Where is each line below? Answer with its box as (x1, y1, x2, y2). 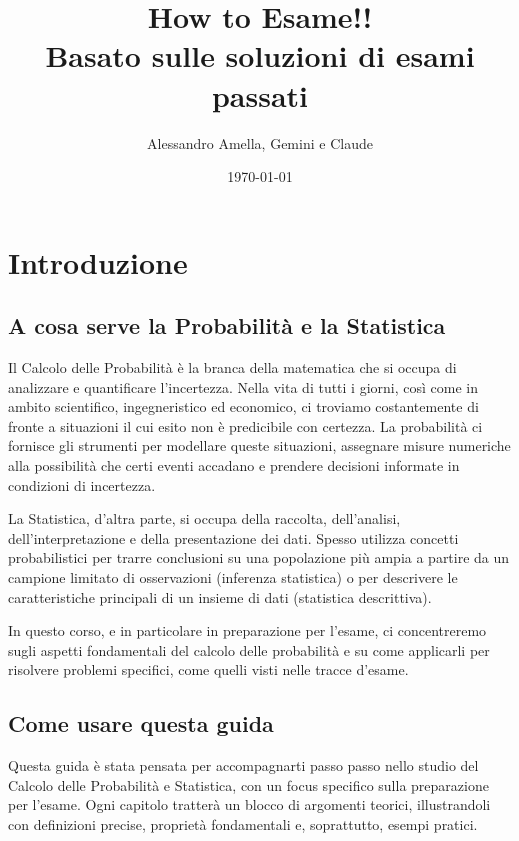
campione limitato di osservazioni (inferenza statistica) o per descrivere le (8, 567, 458, 588)
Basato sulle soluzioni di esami (45, 35, 475, 76)
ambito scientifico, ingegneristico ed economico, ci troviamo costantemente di (8, 396, 479, 417)
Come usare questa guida (8, 708, 274, 739)
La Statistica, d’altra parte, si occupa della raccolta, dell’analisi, (8, 508, 401, 529)
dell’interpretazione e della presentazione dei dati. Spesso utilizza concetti (8, 527, 459, 548)
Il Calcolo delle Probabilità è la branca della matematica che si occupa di (8, 357, 457, 378)
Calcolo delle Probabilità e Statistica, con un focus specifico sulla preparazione (8, 774, 489, 795)
